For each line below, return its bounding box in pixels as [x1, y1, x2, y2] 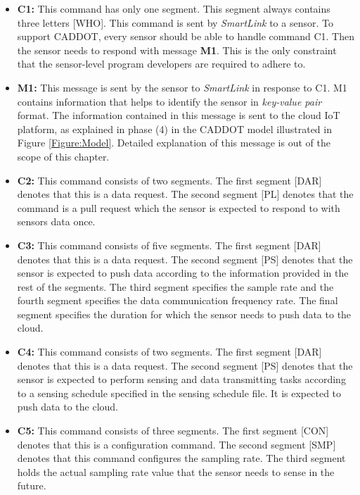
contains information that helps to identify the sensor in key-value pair [17, 94, 322, 108]
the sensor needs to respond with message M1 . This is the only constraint [17, 42, 337, 57]
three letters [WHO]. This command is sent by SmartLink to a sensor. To [17, 15, 333, 30]
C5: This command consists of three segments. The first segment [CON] [17, 423, 329, 438]
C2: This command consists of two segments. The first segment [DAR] [17, 173, 322, 187]
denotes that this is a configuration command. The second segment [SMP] [17, 437, 336, 451]
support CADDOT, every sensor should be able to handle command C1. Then [17, 29, 354, 44]
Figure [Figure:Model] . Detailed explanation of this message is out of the [17, 135, 330, 150]
